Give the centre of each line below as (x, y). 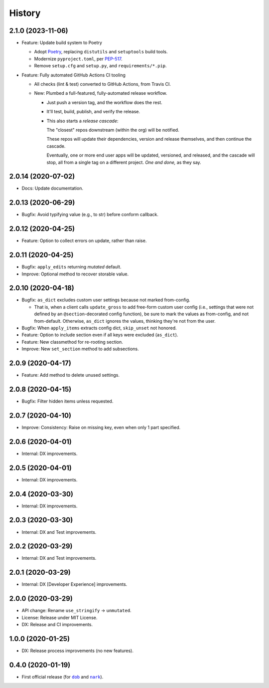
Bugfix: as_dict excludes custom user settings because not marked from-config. (106, 300)
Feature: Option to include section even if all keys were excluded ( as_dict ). (100, 335)
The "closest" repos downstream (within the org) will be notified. (113, 130)
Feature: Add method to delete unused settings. (70, 375)
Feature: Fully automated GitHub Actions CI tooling (73, 75)
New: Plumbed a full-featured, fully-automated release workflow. (101, 93)
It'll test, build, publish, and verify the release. (93, 112)
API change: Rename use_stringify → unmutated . (76, 611)
